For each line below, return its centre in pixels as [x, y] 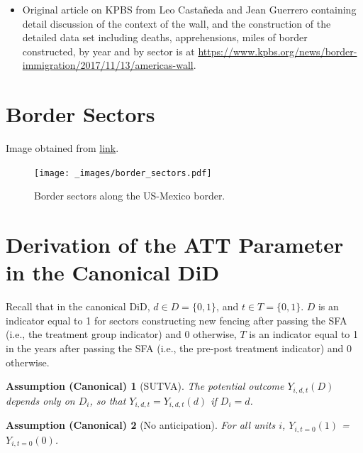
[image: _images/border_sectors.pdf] [123, 173]
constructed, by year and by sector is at [108, 51]
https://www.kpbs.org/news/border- [278, 51]
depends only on [40, 400]
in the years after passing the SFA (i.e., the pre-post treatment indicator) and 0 [179, 348]
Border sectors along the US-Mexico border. [130, 196]
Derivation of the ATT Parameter [175, 245]
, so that [108, 400]
